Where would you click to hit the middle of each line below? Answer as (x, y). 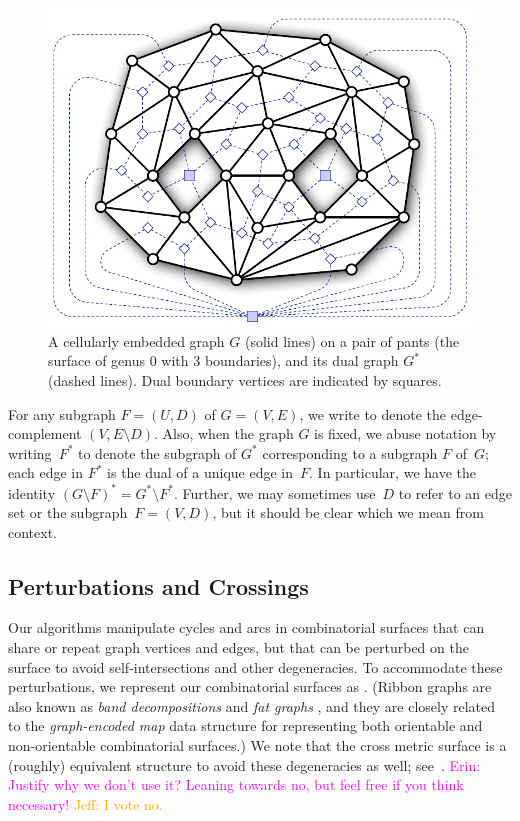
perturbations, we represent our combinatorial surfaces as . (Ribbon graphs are (250, 686)
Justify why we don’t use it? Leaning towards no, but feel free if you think (236, 784)
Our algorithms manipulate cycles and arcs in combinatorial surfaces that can (246, 627)
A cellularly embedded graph (136, 340)
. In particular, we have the (392, 472)
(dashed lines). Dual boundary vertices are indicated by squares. (245, 380)
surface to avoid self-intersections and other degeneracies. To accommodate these (255, 666)
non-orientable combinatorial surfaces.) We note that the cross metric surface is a (257, 745)
